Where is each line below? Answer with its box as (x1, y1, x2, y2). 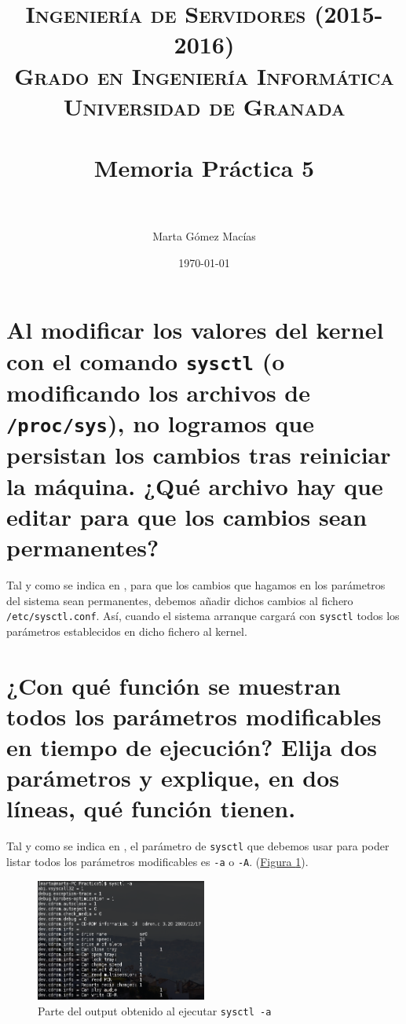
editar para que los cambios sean (6, 500, 368, 532)
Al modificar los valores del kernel (6, 314, 384, 346)
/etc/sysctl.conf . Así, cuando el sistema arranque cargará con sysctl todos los (6, 607, 400, 624)
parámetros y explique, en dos (6, 762, 339, 794)
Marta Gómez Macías (152, 228, 256, 244)
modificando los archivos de (6, 376, 311, 408)
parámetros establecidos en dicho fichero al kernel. (6, 622, 247, 639)
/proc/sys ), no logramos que (6, 407, 314, 439)
